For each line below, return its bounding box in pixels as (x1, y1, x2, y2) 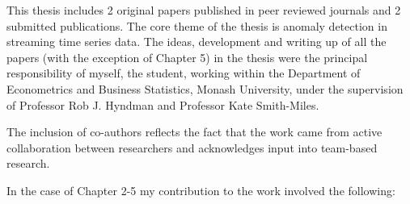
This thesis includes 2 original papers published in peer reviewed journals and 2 (6, 2, 401, 18)
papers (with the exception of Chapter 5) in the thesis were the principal (6, 48, 368, 65)
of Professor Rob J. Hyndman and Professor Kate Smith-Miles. (6, 96, 319, 113)
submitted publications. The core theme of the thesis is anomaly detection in (6, 17, 387, 34)
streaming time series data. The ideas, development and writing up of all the (6, 33, 387, 50)
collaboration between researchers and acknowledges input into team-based (6, 139, 378, 156)
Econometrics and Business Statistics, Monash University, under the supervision (6, 80, 404, 97)
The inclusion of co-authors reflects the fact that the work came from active (6, 123, 383, 140)
